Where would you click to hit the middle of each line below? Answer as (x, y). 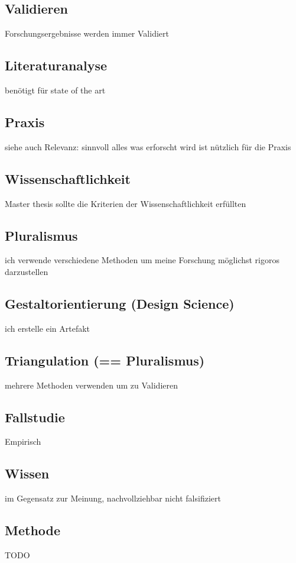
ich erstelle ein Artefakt (48, 328)
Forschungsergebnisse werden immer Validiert (87, 33)
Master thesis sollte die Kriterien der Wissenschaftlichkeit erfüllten (126, 203)
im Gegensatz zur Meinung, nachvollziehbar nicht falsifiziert (113, 498)
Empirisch (23, 441)
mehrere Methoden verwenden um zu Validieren (91, 385)
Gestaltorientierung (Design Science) (120, 303)
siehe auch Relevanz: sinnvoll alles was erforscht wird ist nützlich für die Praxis (148, 146)
